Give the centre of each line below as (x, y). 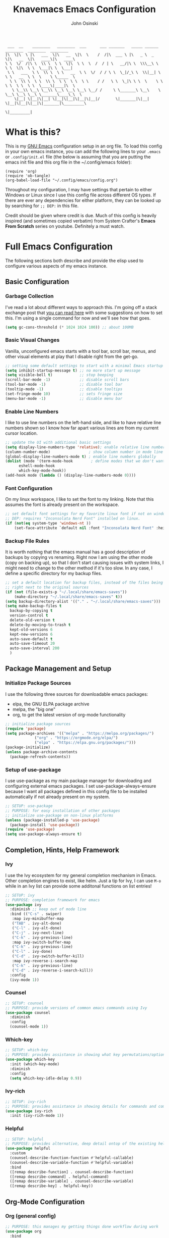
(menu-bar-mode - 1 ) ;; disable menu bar (64, 398)
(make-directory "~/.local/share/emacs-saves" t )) (68, 597)
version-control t (29, 615)
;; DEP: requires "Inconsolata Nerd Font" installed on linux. (73, 519)
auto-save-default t (31, 639)
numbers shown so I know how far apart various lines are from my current (82, 428)
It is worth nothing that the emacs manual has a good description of (75, 552)
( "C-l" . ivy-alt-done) (37, 928)
